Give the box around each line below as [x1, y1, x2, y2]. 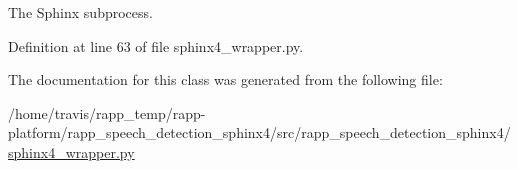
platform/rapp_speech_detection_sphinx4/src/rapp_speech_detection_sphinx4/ [8, 122, 511, 143]
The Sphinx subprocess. [8, 2, 153, 22]
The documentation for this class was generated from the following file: [8, 69, 443, 90]
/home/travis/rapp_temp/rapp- [8, 102, 206, 123]
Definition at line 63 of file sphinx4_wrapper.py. [8, 35, 304, 56]
